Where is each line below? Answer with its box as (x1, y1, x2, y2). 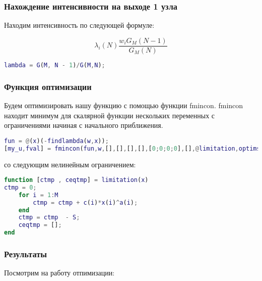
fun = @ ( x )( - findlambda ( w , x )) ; (4, 137, 109, 145)
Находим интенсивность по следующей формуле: (4, 20, 155, 30)
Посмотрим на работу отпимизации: (4, 267, 115, 278)
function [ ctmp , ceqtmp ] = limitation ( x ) (4, 176, 149, 184)
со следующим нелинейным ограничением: (4, 159, 136, 169)
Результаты (4, 248, 47, 260)
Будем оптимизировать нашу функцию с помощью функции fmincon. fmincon (4, 100, 243, 110)
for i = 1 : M (18, 191, 58, 199)
